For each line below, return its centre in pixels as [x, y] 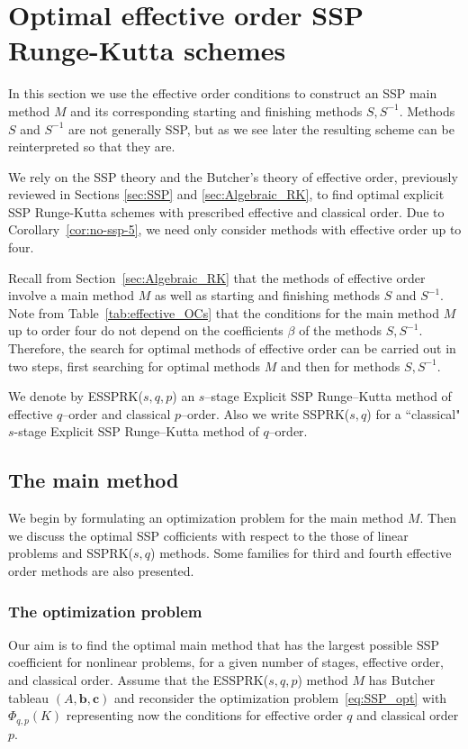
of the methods [340, 330]
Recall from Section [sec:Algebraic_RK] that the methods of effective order [217, 277]
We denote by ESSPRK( [76, 396]
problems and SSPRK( [71, 553]
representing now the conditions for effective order [204, 715]
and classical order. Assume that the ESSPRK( [139, 679]
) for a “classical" [414, 413]
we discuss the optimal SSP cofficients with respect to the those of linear [208, 535]
